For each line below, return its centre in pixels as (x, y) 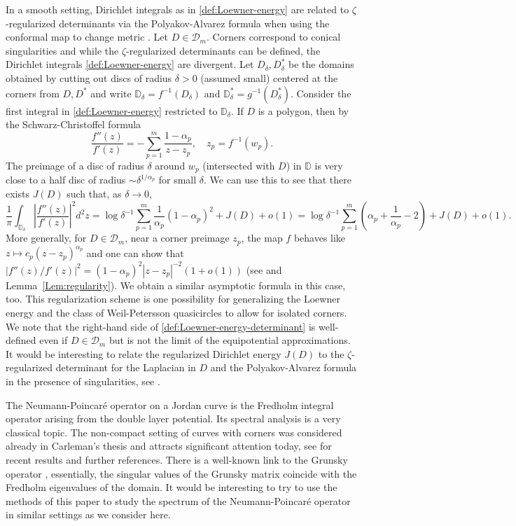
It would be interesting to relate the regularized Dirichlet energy (144, 353)
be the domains (321, 64)
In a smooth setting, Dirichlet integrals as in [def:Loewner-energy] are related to (177, 9)
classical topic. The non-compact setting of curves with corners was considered (174, 432)
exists (18, 194)
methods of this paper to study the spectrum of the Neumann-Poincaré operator (178, 500)
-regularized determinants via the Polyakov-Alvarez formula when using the (168, 23)
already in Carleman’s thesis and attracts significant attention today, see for (169, 446)
